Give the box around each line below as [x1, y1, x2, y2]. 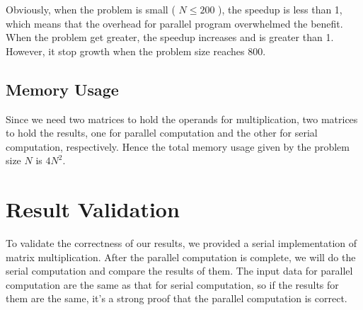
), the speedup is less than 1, [218, 2, 342, 16]
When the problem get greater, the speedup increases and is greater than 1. [6, 30, 334, 45]
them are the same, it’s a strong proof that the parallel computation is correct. [6, 291, 347, 306]
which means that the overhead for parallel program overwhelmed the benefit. [6, 16, 343, 30]
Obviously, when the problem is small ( [6, 2, 175, 16]
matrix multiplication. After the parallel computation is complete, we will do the [6, 249, 356, 264]
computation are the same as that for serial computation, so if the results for [6, 277, 339, 292]
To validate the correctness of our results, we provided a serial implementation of [6, 236, 357, 251]
